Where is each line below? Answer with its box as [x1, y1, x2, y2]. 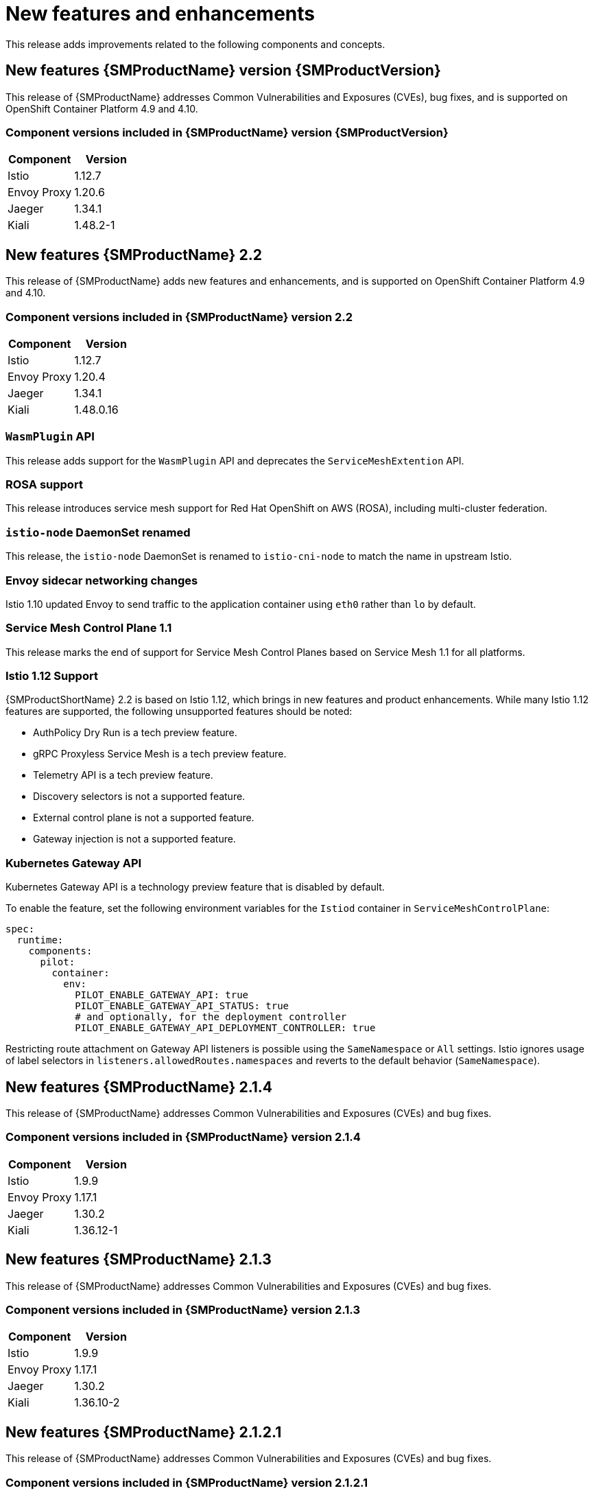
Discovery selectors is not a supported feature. [33, 790, 246, 803]
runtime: [16, 934, 64, 946]
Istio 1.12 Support [5, 669, 98, 683]
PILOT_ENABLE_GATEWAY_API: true [75, 989, 249, 1001]
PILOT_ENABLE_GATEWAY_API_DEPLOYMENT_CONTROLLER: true [75, 1022, 376, 1034]
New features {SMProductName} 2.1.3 [5, 1251, 272, 1269]
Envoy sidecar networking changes [5, 573, 198, 587]
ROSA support [5, 478, 83, 492]
